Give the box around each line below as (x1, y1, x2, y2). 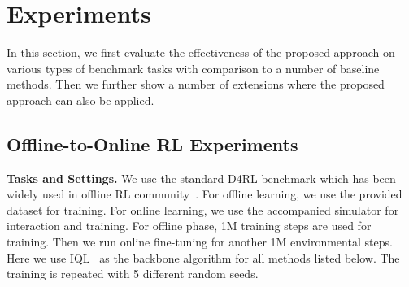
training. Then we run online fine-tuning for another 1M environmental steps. (7, 233, 393, 250)
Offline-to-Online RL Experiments (7, 131, 298, 156)
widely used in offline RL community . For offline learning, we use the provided (7, 185, 402, 202)
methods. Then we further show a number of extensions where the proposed (7, 76, 385, 93)
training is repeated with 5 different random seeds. (7, 265, 259, 282)
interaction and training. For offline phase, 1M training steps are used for (7, 217, 372, 234)
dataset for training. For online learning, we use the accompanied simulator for (7, 201, 399, 218)
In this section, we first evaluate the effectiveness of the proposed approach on (7, 44, 395, 61)
